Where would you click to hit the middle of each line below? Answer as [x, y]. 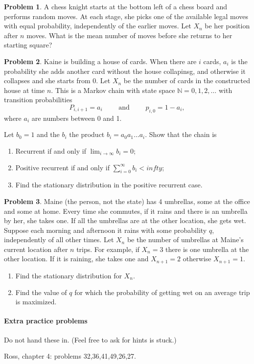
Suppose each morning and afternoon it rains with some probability [105, 230]
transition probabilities [38, 100]
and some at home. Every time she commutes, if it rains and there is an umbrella [126, 211]
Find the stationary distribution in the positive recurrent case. [109, 185]
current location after [36, 249]
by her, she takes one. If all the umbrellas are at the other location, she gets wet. [125, 220]
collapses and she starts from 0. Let [57, 80]
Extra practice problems [46, 321]
